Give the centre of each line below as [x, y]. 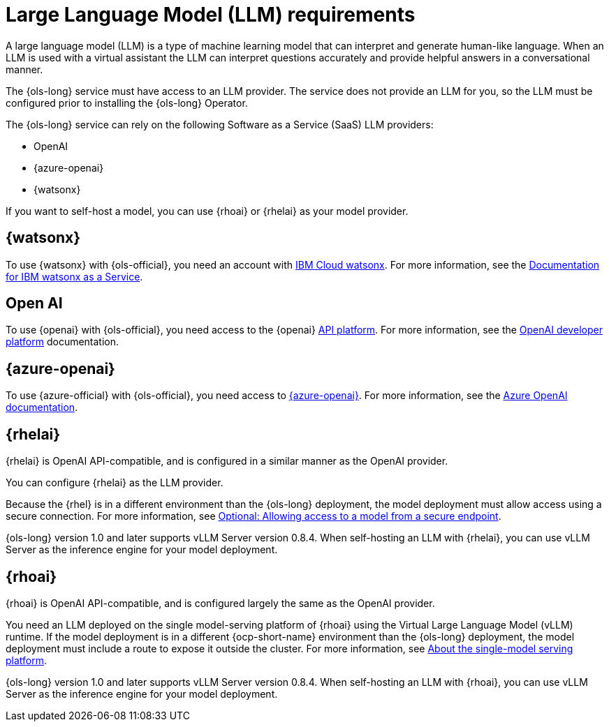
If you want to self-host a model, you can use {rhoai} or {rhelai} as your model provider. [207, 211]
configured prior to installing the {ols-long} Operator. [127, 103]
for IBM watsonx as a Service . [74, 276]
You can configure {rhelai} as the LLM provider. [115, 483]
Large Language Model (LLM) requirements [211, 15]
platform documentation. [63, 342]
